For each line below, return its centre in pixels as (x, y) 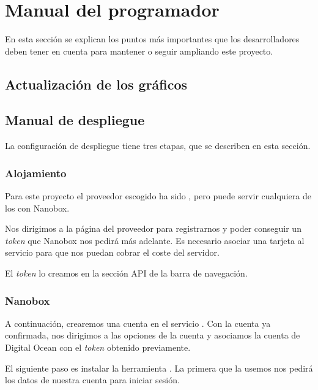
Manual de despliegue (75, 120)
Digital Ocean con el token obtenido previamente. (98, 347)
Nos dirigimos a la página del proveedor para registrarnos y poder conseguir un (153, 228)
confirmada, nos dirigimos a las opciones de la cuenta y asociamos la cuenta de (153, 335)
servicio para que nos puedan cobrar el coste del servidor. (112, 252)
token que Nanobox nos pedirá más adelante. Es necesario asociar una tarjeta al (155, 240)
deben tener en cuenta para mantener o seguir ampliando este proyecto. (139, 51)
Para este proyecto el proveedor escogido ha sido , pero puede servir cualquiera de (158, 196)
